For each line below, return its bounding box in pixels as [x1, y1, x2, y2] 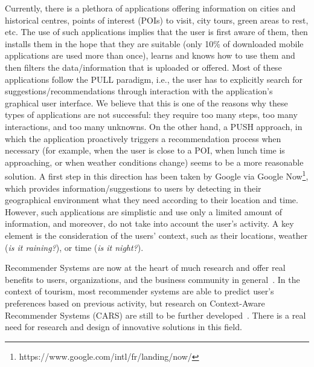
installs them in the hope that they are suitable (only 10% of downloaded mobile [5, 37, 304, 50]
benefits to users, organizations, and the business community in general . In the [5, 273, 300, 285]
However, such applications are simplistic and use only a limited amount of [5, 205, 282, 218]
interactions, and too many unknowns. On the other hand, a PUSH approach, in [5, 120, 303, 132]
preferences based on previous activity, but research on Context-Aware [5, 296, 265, 309]
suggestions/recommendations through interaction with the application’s [5, 85, 273, 97]
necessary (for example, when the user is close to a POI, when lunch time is [5, 144, 285, 157]
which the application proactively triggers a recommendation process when [5, 132, 281, 145]
